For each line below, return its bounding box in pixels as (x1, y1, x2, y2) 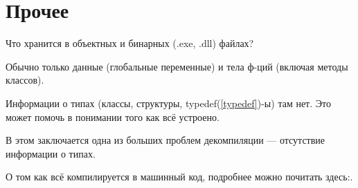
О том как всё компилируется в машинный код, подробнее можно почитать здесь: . (6, 169, 353, 184)
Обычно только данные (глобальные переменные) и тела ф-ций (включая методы (6, 59, 348, 73)
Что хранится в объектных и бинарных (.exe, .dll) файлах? (6, 36, 254, 50)
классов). (6, 73, 44, 87)
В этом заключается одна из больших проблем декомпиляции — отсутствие (6, 133, 325, 147)
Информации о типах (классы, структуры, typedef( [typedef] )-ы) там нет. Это (6, 95, 331, 110)
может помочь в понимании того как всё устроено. (6, 109, 220, 124)
